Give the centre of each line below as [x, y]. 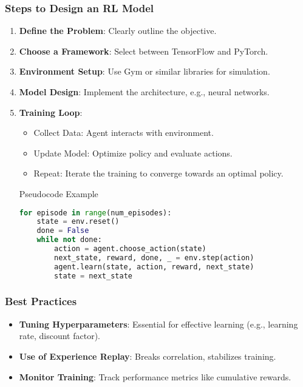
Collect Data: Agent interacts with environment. [124, 133]
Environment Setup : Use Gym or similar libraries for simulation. [145, 71]
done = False [63, 231]
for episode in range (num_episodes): [95, 213]
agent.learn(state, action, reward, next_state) [154, 267]
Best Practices [41, 301]
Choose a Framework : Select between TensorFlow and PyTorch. [144, 51]
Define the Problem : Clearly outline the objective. [118, 31]
